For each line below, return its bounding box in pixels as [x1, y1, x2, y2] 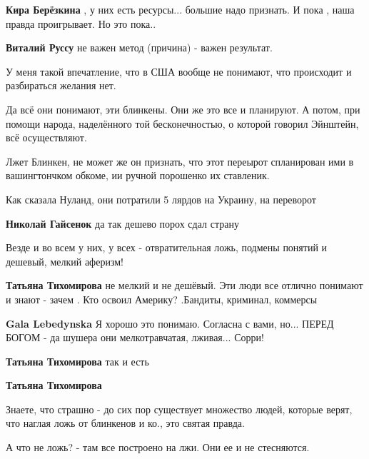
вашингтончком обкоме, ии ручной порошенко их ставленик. [6, 168, 270, 183]
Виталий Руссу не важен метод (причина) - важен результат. [6, 40, 273, 55]
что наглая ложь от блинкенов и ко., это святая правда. [6, 415, 245, 430]
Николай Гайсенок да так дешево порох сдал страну [6, 216, 239, 231]
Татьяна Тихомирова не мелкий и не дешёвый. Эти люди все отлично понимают [6, 278, 363, 293]
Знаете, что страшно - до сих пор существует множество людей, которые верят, [6, 401, 353, 416]
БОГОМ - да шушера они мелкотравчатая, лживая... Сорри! [6, 330, 264, 345]
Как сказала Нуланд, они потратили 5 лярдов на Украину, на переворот [6, 191, 316, 206]
